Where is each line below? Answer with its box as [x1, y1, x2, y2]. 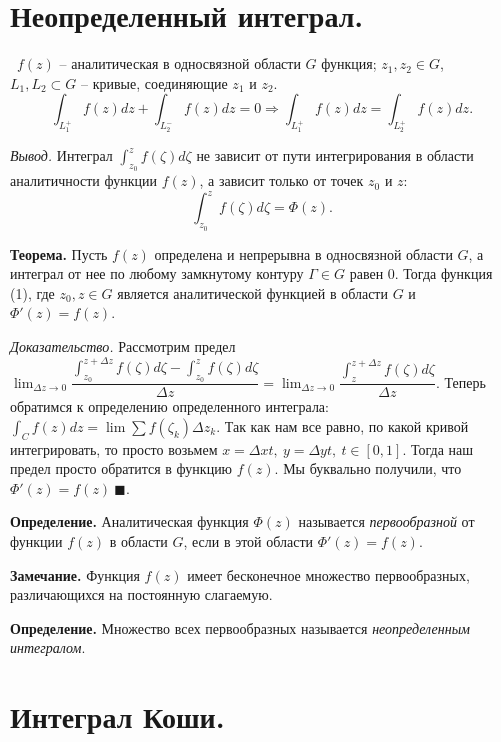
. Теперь [435, 371, 486, 392]
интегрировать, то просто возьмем [10, 438, 218, 459]
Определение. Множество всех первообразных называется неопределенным [10, 617, 471, 638]
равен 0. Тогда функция [349, 263, 493, 284]
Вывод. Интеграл [10, 145, 113, 166]
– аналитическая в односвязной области [59, 53, 301, 74]
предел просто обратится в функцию [10, 458, 233, 479]
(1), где [10, 282, 55, 303]
